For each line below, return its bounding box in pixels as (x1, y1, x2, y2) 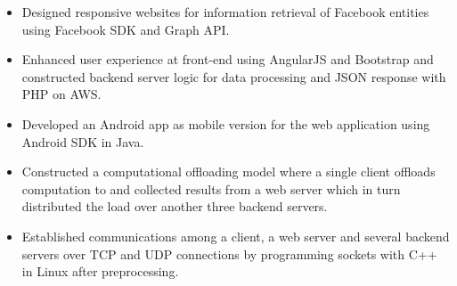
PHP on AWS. (21, 85, 102, 103)
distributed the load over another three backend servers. (21, 197, 328, 216)
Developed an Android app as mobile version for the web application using (21, 114, 430, 133)
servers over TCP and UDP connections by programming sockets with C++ (21, 244, 437, 263)
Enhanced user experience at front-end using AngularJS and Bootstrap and (21, 50, 434, 69)
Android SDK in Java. (21, 132, 144, 151)
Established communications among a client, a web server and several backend (21, 226, 450, 245)
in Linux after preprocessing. (21, 262, 179, 281)
